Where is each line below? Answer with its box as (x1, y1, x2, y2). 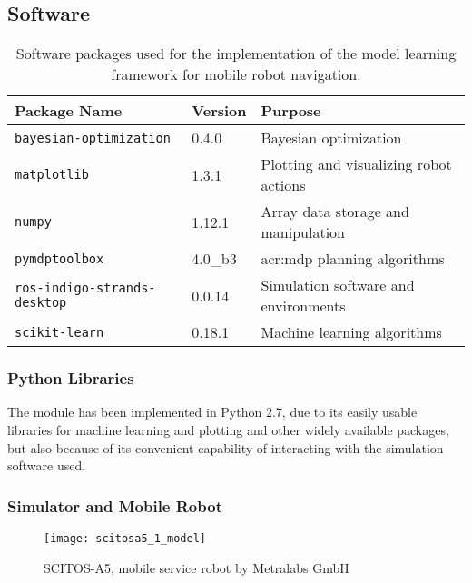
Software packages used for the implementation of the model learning (15, 43, 457, 64)
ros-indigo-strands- (15, 281, 156, 296)
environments (261, 295, 346, 317)
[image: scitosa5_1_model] (44, 532, 206, 546)
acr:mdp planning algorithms (261, 248, 445, 270)
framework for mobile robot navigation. (111, 64, 361, 85)
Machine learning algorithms (261, 321, 442, 343)
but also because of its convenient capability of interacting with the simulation (7, 438, 444, 457)
